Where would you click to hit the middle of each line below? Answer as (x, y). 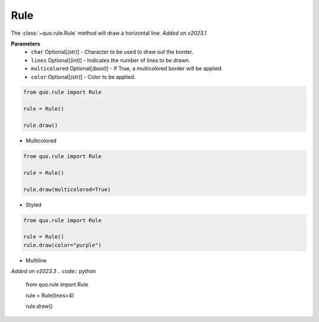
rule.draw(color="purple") (62, 245)
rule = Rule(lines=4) (50, 295)
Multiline (36, 260)
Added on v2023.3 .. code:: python (53, 271)
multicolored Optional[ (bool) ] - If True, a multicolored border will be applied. (127, 68)
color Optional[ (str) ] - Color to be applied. (83, 77)
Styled (33, 205)
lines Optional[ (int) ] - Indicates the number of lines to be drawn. (110, 60)
